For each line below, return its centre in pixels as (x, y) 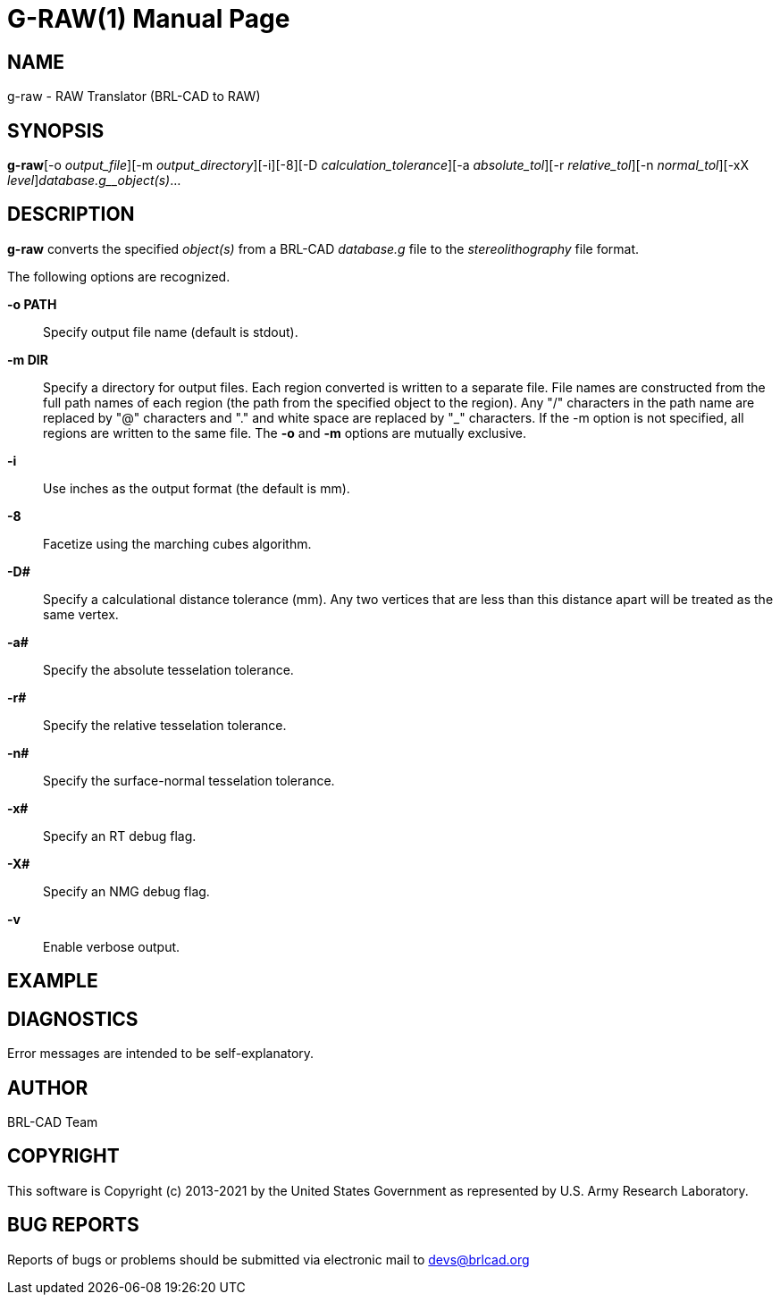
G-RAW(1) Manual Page (149, 19)
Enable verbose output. (112, 946)
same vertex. (81, 614)
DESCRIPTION (71, 214)
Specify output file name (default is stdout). (171, 332)
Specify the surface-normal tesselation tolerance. (189, 780)
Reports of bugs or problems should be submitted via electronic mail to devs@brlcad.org (268, 1259)
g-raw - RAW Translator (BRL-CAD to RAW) (134, 97)
